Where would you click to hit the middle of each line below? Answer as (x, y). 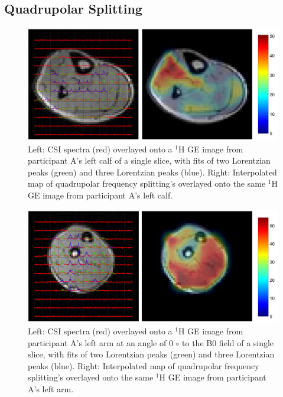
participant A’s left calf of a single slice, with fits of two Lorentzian (149, 160)
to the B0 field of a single (228, 342)
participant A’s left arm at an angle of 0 (100, 342)
